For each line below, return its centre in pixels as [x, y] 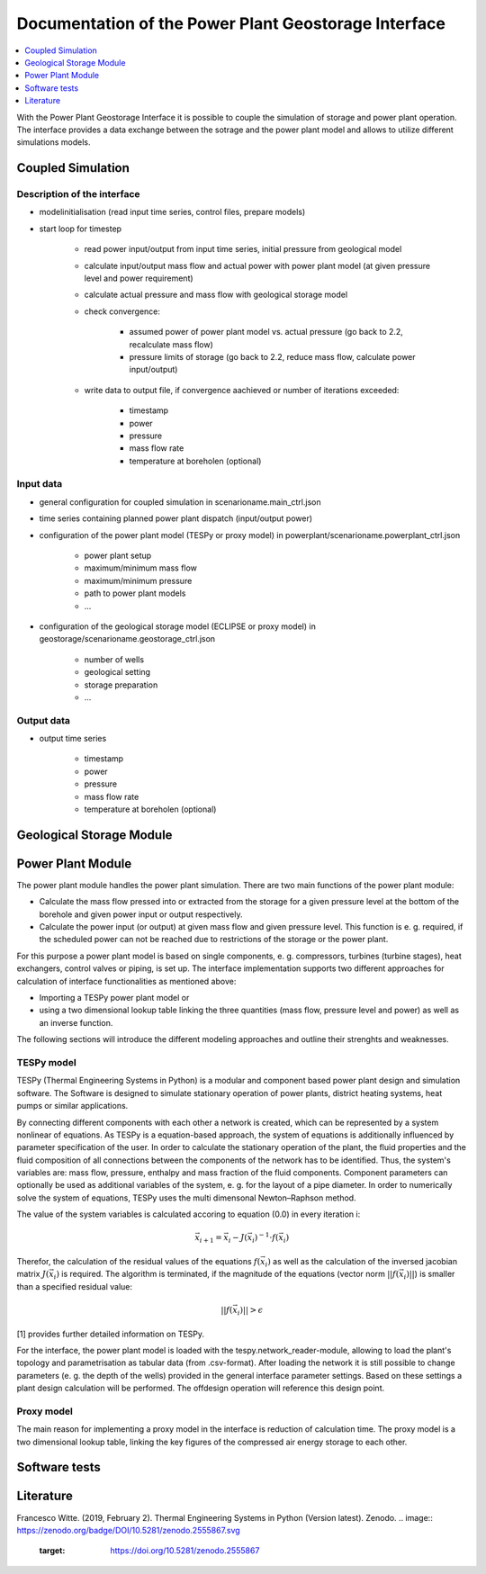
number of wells [114, 659]
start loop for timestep [80, 229]
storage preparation [121, 685]
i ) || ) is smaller [429, 1275]
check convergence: [122, 311]
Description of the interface [78, 194]
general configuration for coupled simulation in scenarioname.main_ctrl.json [180, 502]
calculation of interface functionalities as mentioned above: [126, 981]
